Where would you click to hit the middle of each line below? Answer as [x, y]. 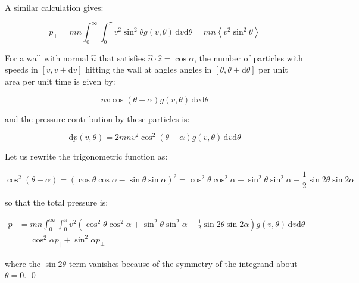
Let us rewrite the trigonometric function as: [86, 156]
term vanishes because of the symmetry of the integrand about [183, 263]
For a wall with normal [47, 57]
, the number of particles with [248, 57]
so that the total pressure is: [57, 202]
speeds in [21, 69]
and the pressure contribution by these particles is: [97, 118]
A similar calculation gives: [54, 7]
